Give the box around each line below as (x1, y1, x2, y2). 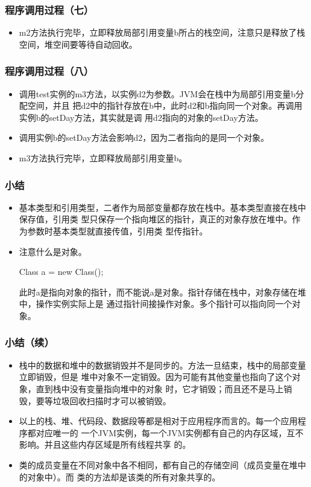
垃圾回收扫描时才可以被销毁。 (52, 394, 171, 407)
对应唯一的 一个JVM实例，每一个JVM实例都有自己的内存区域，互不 (36, 426, 304, 439)
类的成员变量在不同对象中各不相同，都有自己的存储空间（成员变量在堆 (19, 458, 298, 471)
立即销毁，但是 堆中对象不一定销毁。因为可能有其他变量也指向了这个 (19, 370, 292, 383)
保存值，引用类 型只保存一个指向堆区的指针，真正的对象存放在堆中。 (19, 213, 292, 225)
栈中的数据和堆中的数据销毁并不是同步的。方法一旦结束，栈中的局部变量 (19, 358, 306, 371)
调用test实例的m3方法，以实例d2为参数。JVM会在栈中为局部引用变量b (19, 87, 296, 100)
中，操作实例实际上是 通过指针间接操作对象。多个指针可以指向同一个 (19, 297, 292, 310)
